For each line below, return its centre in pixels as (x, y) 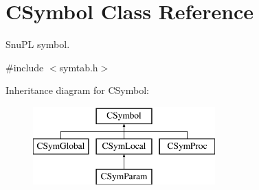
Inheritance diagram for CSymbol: (77, 90)
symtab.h (79, 67)
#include (25, 67)
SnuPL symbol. (38, 44)
